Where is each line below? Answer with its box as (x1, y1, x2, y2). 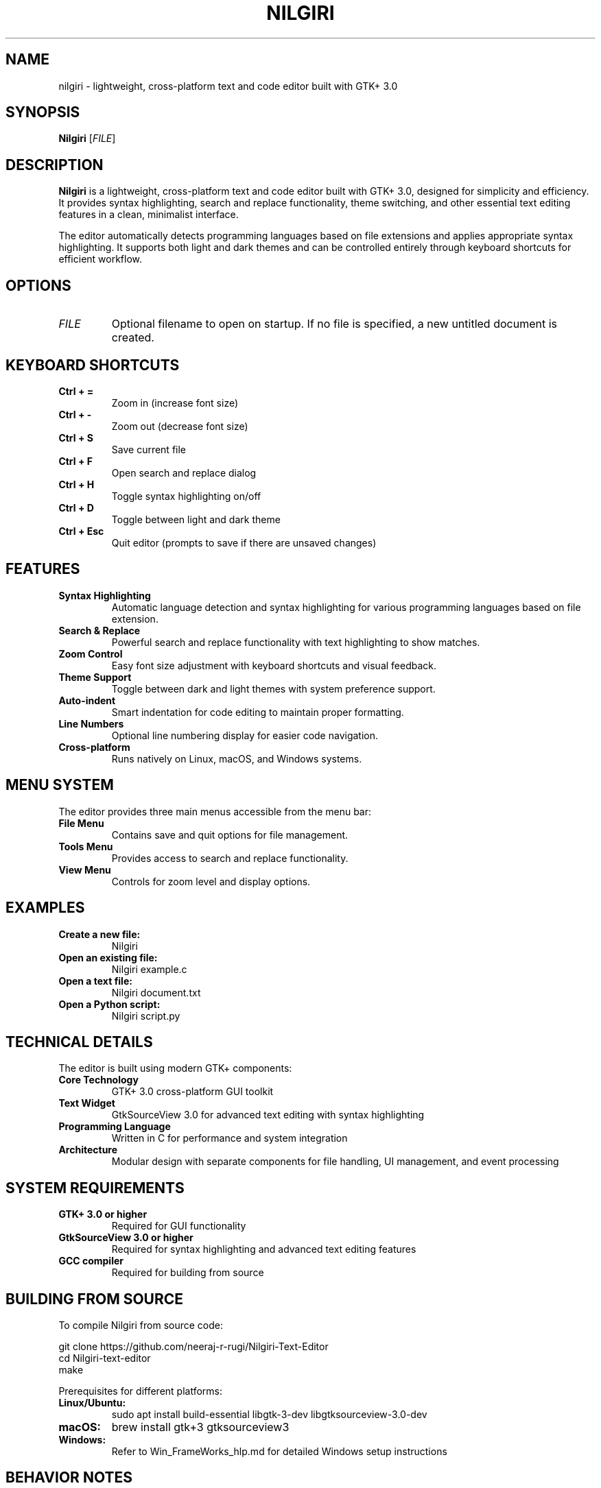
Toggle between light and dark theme (111, 513, 281, 525)
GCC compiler (58, 1255, 123, 1267)
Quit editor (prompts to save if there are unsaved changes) (111, 536, 377, 549)
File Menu (58, 817, 104, 829)
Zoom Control (58, 647, 123, 660)
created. (111, 331, 154, 345)
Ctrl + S (58, 431, 93, 444)
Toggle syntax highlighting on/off (111, 490, 261, 502)
